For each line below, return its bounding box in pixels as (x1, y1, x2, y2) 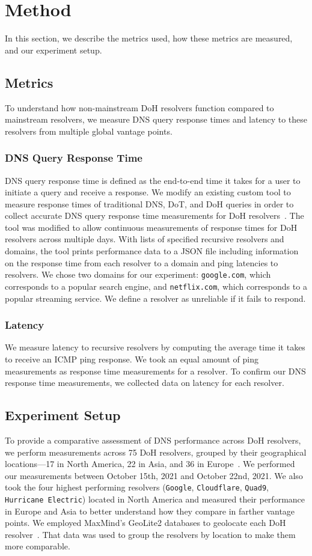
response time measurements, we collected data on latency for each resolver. (5, 376, 284, 389)
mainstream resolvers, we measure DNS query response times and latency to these (5, 113, 308, 126)
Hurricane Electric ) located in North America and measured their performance (5, 493, 305, 505)
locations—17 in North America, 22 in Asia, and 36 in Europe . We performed (5, 457, 295, 470)
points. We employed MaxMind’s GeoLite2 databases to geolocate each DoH (5, 516, 286, 529)
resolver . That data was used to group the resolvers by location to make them (5, 528, 296, 540)
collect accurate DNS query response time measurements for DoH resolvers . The (5, 209, 304, 222)
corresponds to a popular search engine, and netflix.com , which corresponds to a (5, 280, 307, 292)
